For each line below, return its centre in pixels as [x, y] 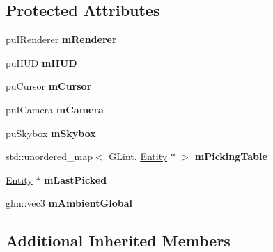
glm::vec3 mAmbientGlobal [69, 203]
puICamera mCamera [55, 109]
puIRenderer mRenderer [61, 39]
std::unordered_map [49, 156]
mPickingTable [231, 156]
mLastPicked [76, 179]
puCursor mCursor [49, 86]
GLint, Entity [138, 156]
